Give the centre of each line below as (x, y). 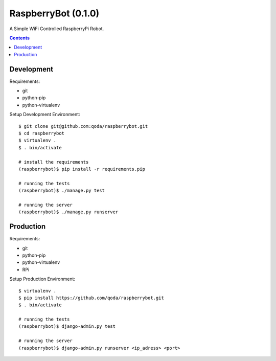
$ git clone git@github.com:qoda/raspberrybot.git (83, 126)
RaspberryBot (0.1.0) (54, 13)
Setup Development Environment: (45, 115)
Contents (20, 38)
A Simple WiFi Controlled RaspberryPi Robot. (57, 29)
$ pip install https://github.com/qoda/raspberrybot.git (91, 298)
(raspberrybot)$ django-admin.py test (67, 326)
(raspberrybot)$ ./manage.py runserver (68, 212)
